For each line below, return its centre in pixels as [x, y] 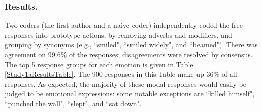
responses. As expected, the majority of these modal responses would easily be [125, 84]
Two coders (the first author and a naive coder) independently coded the [117, 25]
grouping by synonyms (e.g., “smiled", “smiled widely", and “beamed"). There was [131, 45]
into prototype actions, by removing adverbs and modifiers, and [134, 35]
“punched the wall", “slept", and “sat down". [73, 103]
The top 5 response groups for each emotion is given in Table [99, 64]
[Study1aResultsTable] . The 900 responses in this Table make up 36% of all [121, 74]
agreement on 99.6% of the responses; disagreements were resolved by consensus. [129, 54]
